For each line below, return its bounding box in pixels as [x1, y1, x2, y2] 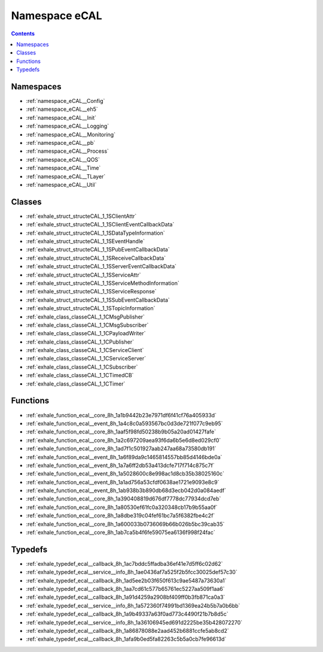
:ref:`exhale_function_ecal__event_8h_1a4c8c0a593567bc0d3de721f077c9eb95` [26, 420, 223, 427]
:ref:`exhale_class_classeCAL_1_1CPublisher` [26, 338, 135, 345]
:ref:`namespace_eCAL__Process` [26, 147, 109, 155]
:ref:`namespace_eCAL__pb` [26, 139, 96, 146]
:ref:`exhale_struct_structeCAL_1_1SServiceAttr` [26, 271, 141, 278]
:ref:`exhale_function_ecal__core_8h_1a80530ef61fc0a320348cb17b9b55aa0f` [26, 504, 218, 511]
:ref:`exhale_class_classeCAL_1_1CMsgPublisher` [26, 313, 145, 320]
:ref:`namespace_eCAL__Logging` [26, 123, 109, 130]
